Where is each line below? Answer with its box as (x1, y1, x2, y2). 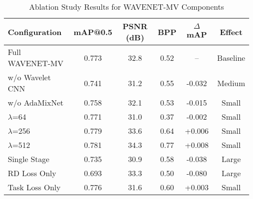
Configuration (8, 26, 62, 37)
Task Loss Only (8, 181, 61, 193)
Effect (219, 26, 243, 37)
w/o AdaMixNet (8, 97, 64, 108)
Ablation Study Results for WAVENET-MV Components (29, 1, 224, 12)
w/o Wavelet (8, 72, 51, 83)
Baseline (217, 52, 245, 63)
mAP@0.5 (73, 26, 112, 37)
